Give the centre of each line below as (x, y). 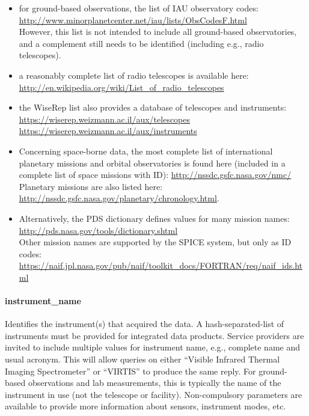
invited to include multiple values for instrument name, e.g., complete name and (153, 347)
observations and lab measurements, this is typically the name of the (154, 383)
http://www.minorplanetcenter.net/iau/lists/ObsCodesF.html (133, 20)
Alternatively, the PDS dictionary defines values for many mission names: (154, 218)
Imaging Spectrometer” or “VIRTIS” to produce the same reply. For (130, 371)
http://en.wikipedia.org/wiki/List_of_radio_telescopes (121, 87)
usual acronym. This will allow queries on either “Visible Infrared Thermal (142, 359)
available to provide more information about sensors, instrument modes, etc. (145, 406)
